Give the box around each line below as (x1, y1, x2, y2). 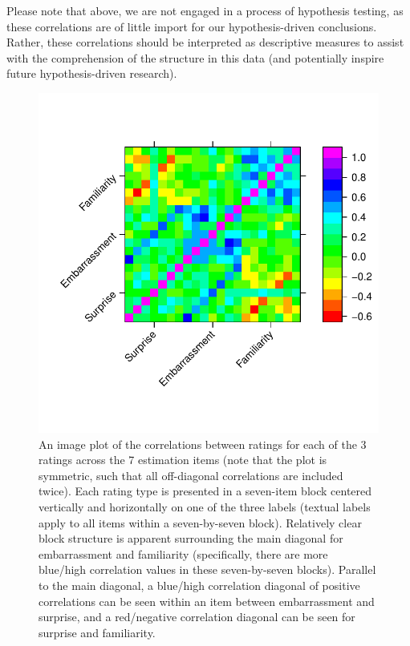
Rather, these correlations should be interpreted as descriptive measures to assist (6, 34, 404, 50)
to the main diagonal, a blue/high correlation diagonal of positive (39, 576, 360, 593)
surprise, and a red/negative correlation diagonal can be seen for (39, 608, 355, 625)
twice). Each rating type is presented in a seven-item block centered (39, 482, 372, 499)
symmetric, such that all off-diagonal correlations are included (39, 466, 343, 483)
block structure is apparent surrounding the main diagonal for (39, 530, 343, 547)
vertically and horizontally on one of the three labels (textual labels (39, 498, 371, 515)
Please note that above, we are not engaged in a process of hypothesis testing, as (6, 2, 404, 18)
